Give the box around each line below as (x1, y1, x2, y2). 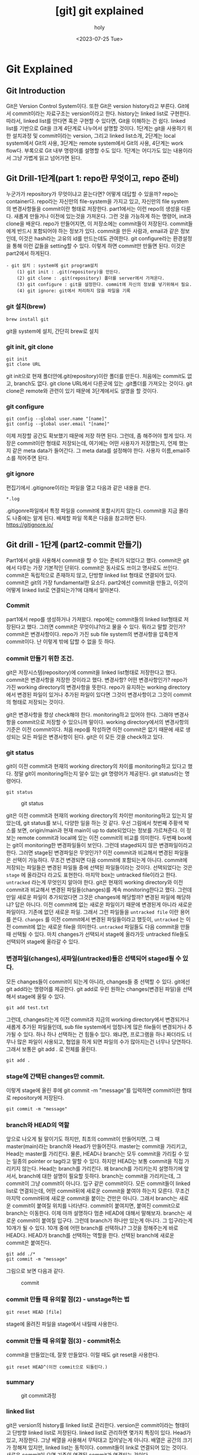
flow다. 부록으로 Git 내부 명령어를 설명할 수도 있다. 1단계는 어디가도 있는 (6, 147, 172, 154)
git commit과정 (21, 1392, 57, 1399)
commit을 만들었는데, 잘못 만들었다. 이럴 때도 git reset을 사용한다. (6, 1351, 159, 1358)
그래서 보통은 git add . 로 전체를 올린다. (6, 1046, 97, 1053)
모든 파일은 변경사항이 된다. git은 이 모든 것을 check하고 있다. (21, 733, 165, 741)
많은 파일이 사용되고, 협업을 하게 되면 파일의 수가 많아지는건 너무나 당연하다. (17, 1038, 192, 1045)
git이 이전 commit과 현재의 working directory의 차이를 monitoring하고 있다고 (6, 763, 187, 770)
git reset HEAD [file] (6, 1309, 62, 1315)
